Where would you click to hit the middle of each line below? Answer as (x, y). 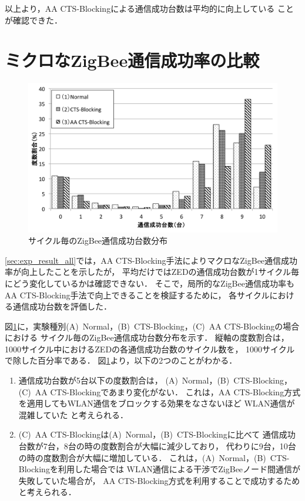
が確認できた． (33, 20)
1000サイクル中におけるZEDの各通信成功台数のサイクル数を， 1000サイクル (150, 349)
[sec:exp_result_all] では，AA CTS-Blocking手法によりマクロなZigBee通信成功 (151, 260)
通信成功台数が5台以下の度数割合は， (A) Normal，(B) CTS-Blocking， (155, 380)
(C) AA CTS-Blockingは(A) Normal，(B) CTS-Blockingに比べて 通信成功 (157, 434)
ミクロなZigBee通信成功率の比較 (132, 60)
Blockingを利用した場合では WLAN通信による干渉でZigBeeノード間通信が (160, 469)
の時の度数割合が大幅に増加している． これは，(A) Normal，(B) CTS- (154, 457)
